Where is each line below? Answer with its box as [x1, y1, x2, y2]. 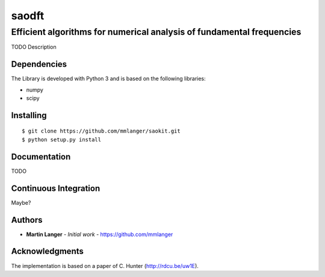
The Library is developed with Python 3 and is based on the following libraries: [11, 75, 206, 82]
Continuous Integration [11, 183, 101, 193]
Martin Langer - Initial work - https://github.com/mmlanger [26, 231, 173, 238]
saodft [11, 9, 45, 22]
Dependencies [11, 59, 67, 69]
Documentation [11, 151, 71, 162]
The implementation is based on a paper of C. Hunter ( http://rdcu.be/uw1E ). [11, 262, 199, 269]
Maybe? [11, 199, 31, 206]
